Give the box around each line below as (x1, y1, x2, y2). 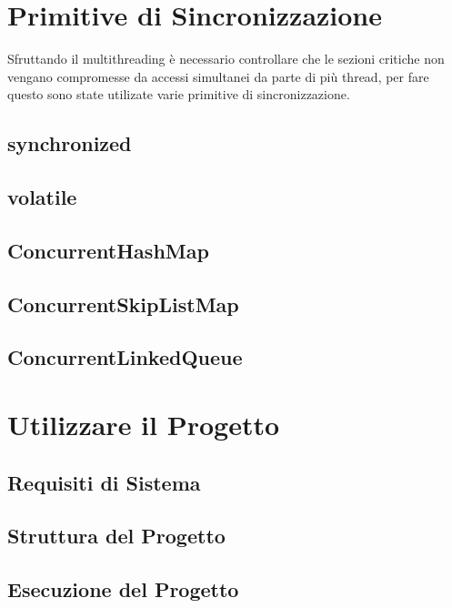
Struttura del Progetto (7, 522, 226, 550)
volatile (7, 183, 77, 211)
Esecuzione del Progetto (7, 575, 239, 603)
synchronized (7, 129, 132, 157)
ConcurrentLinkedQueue (7, 343, 243, 371)
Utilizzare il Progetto (7, 406, 280, 442)
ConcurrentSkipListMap (7, 289, 239, 318)
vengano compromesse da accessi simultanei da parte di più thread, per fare (7, 66, 429, 86)
